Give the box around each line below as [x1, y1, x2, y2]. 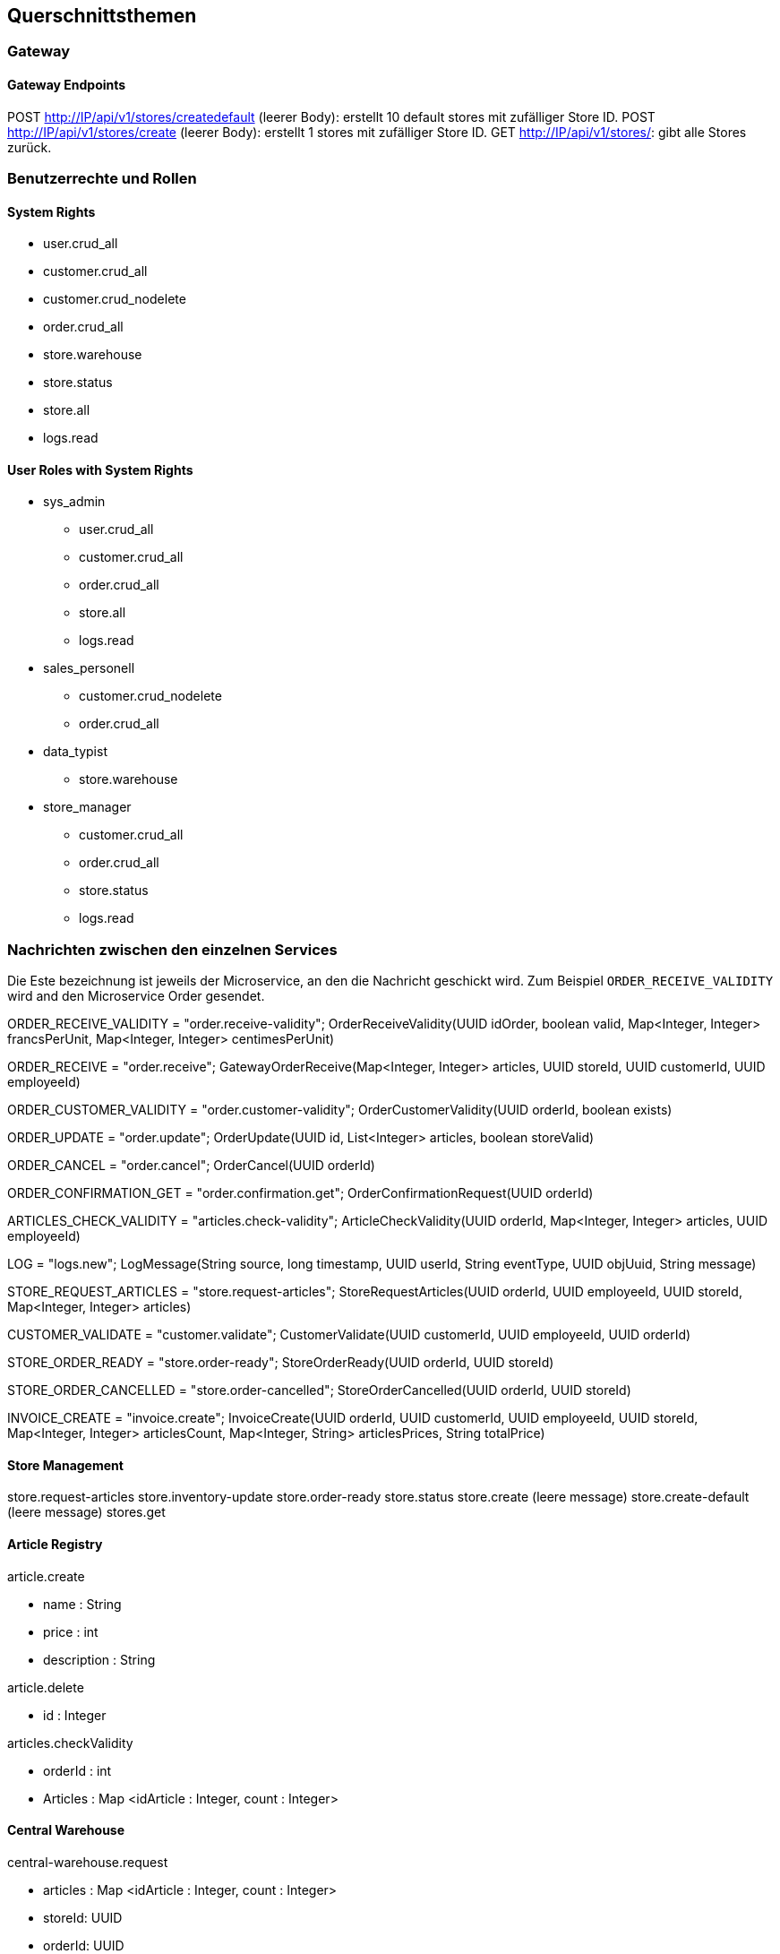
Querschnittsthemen [7, 4, 197, 27]
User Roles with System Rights [7, 461, 193, 478]
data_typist [43, 744, 107, 760]
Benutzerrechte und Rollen [7, 169, 197, 188]
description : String [43, 1651, 156, 1667]
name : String [43, 1596, 122, 1612]
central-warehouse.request [7, 1854, 168, 1870]
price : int [43, 1623, 99, 1640]
